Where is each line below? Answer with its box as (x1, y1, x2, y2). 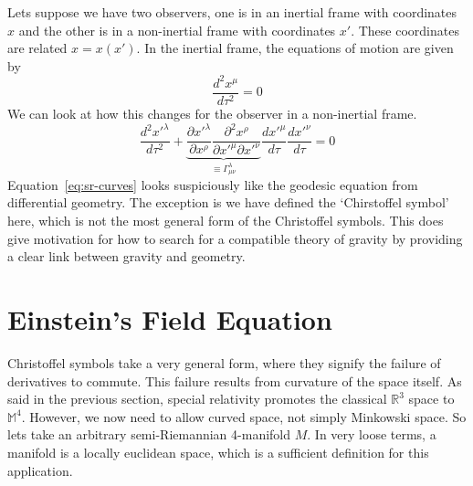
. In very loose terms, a (307, 425, 436, 444)
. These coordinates (351, 20, 459, 39)
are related (7, 38, 68, 58)
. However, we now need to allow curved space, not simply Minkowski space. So (21, 407, 467, 426)
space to (408, 389, 455, 408)
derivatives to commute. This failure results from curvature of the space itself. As (7, 371, 462, 390)
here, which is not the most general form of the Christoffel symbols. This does (7, 211, 444, 230)
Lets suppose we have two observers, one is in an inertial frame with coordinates (7, 3, 457, 21)
